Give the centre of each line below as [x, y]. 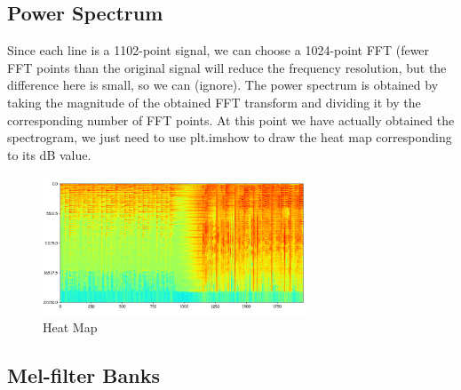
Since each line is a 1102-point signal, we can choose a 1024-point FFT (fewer [219, 50]
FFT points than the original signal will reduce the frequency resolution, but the [227, 67]
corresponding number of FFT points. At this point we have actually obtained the [231, 119]
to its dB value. [49, 154]
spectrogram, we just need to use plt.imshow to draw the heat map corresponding [230, 137]
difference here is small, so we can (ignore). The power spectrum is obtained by [223, 85]
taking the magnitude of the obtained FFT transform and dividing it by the [214, 102]
